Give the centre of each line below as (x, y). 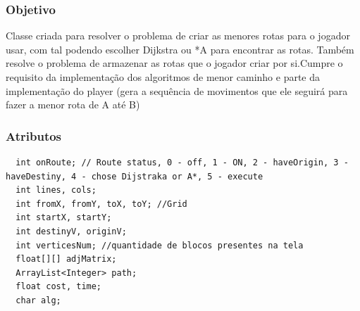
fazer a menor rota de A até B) (73, 104)
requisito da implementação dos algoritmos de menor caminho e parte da (163, 77)
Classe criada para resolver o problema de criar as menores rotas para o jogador (178, 36)
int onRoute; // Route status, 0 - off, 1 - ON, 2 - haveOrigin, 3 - (182, 163)
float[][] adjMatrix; (66, 259)
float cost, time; (59, 287)
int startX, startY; (64, 218)
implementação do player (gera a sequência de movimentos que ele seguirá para (177, 90)
